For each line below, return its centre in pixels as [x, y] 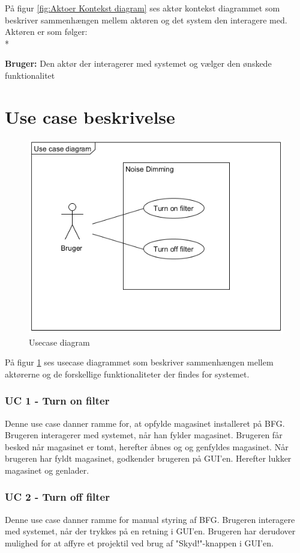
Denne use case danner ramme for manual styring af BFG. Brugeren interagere [150, 519]
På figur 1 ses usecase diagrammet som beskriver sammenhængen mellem [139, 362]
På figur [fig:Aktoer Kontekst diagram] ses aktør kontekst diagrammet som [142, 8]
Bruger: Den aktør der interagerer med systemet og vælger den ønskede [138, 63]
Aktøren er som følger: [46, 32]
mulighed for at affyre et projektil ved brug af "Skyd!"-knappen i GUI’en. [139, 542]
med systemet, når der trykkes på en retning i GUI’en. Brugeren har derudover [150, 531]
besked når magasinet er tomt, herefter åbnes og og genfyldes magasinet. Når [147, 446]
